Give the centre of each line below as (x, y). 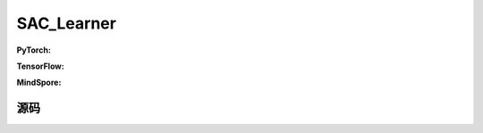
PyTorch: (34, 50)
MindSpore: (39, 83)
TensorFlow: (40, 66)
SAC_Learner (66, 23)
